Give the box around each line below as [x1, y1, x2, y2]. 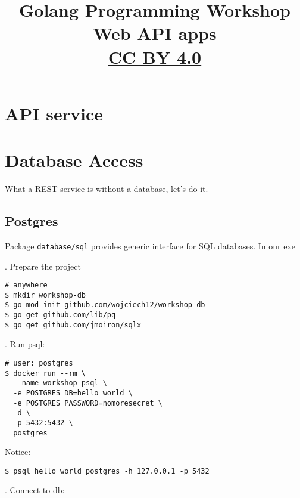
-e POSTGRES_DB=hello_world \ [13, 388, 133, 397]
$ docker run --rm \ [5, 369, 86, 378]
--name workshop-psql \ [13, 379, 107, 388]
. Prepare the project [5, 259, 81, 272]
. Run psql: [5, 338, 45, 350]
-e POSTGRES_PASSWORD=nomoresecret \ [13, 398, 162, 407]
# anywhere [5, 281, 48, 290]
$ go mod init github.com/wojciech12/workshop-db [5, 301, 205, 310]
